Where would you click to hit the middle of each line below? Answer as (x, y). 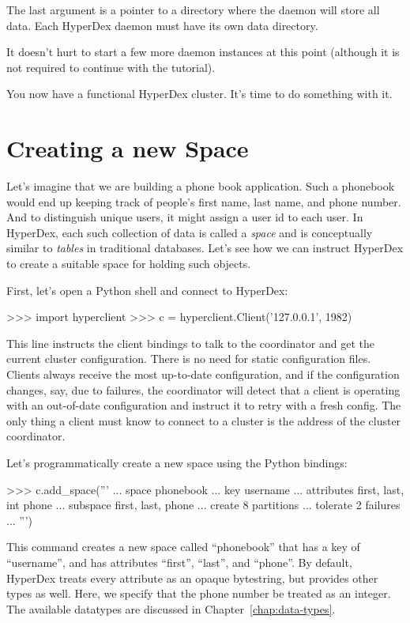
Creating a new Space (128, 148)
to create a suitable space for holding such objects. (129, 264)
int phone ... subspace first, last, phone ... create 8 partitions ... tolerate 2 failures (203, 505)
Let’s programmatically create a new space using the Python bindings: (177, 463)
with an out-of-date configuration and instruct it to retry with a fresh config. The (204, 405)
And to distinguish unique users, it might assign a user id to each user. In (185, 217)
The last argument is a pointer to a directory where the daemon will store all (193, 9)
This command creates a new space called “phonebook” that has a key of (183, 547)
